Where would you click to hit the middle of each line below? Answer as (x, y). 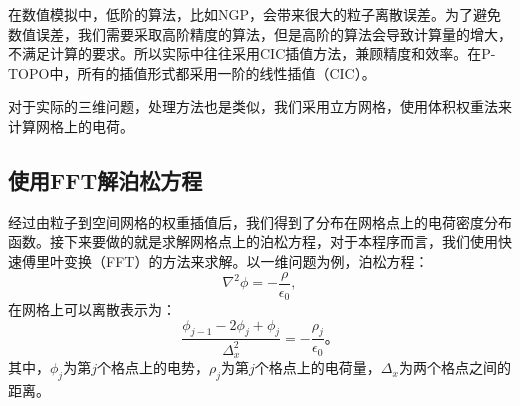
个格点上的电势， (152, 367)
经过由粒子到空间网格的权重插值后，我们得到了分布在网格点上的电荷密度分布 (260, 221)
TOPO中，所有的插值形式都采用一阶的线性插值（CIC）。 (192, 72)
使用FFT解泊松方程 (105, 179)
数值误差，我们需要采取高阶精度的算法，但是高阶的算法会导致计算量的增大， (260, 33)
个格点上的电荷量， (317, 367)
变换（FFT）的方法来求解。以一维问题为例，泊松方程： (246, 260)
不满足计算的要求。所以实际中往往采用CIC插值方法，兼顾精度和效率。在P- (252, 53)
